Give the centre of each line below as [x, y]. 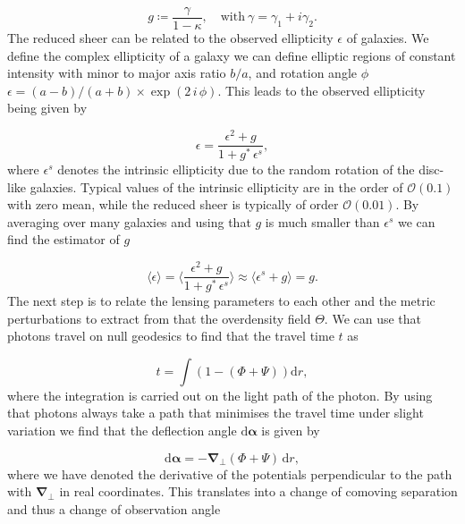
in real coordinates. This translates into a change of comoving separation [258, 491]
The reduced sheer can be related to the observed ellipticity [170, 38]
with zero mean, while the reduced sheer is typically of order [173, 204]
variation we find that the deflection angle [122, 430]
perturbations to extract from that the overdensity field [159, 318]
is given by [291, 430]
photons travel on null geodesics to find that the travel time [171, 336]
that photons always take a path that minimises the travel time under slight [216, 413]
